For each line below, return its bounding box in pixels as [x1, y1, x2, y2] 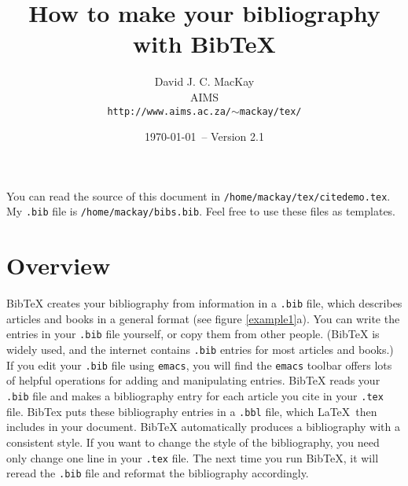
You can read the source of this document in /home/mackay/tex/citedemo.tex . [6, 187, 391, 204]
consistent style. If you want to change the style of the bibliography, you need [6, 433, 380, 450]
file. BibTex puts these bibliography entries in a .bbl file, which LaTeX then [6, 403, 377, 419]
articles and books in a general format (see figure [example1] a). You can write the [6, 310, 400, 326]
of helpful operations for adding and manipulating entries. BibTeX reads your [6, 372, 380, 388]
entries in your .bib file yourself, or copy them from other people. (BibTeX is [6, 326, 380, 342]
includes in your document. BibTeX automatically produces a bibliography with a [6, 418, 401, 435]
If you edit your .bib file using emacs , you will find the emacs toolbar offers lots [6, 356, 392, 373]
